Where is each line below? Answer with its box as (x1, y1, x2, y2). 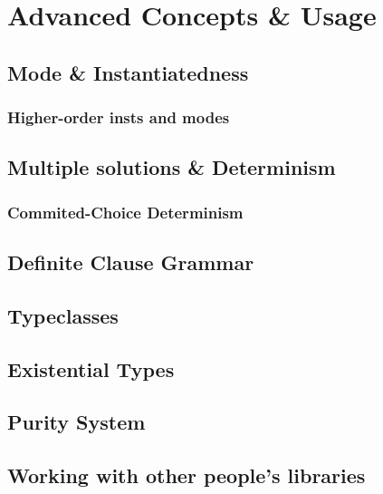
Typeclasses (7, 301, 119, 329)
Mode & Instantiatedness (7, 58, 249, 86)
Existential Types (7, 354, 175, 383)
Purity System (7, 408, 146, 436)
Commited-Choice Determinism (7, 200, 244, 223)
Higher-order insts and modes (7, 106, 230, 129)
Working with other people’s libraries (7, 461, 366, 489)
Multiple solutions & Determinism (7, 153, 336, 181)
